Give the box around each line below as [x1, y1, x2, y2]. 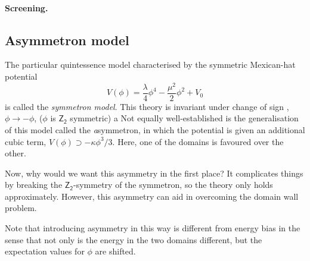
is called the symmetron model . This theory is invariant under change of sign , [5, 100, 289, 112]
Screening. [5, 1, 48, 14]
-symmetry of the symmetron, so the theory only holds [73, 178, 273, 191]
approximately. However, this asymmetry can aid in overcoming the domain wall [5, 190, 299, 202]
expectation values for [5, 245, 85, 257]
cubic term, [5, 135, 46, 147]
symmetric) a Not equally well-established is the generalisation [70, 112, 299, 124]
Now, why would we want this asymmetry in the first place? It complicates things [5, 166, 303, 179]
